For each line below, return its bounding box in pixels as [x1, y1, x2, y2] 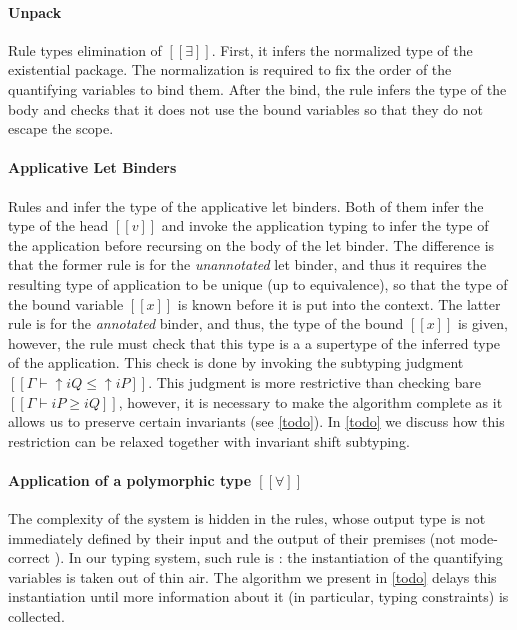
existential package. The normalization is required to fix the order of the [8, 59, 452, 80]
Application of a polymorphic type [8, 469, 252, 490]
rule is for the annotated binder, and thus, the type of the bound [8, 313, 404, 334]
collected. [8, 606, 65, 627]
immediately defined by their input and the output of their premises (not [8, 527, 456, 548]
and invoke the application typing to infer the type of [161, 215, 489, 236]
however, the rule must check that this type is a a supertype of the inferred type [8, 332, 501, 353]
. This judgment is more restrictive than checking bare [148, 371, 482, 392]
